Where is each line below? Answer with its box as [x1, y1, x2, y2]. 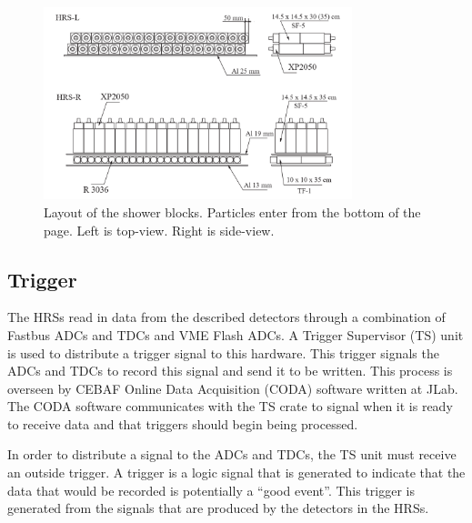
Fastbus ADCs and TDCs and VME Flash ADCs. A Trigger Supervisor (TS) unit [7, 325, 464, 344]
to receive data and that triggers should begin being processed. [7, 414, 358, 433]
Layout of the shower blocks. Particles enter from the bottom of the [44, 202, 421, 221]
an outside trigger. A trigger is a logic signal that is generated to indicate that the [7, 463, 466, 482]
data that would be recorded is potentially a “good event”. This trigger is [7, 480, 415, 499]
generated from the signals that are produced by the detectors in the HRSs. [7, 498, 429, 518]
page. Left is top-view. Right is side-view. [44, 220, 275, 239]
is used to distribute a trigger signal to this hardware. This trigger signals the [7, 343, 439, 362]
